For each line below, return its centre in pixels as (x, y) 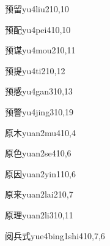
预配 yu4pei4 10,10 (38, 29)
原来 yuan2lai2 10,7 (39, 194)
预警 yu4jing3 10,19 (39, 111)
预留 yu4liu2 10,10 (37, 9)
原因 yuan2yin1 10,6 (40, 173)
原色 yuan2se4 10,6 (38, 153)
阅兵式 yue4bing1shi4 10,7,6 (55, 235)
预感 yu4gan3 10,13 (39, 91)
